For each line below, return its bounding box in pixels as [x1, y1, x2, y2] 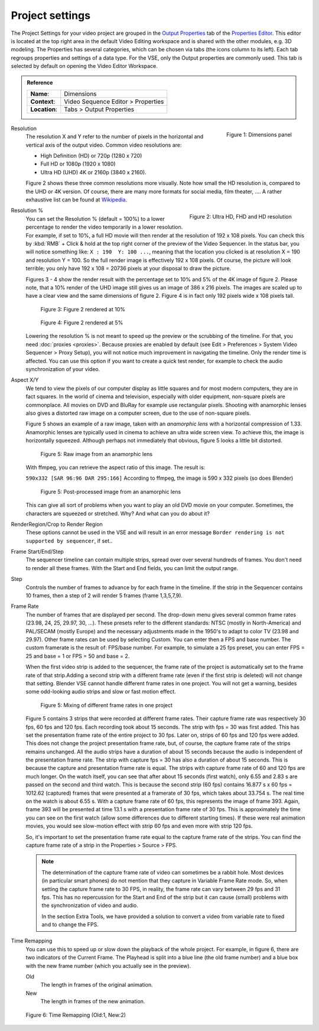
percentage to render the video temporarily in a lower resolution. [25, 223, 183, 230]
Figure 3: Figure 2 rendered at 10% [40, 305, 125, 313]
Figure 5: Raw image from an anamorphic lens [40, 450, 153, 457]
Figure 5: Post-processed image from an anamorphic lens [40, 488, 181, 495]
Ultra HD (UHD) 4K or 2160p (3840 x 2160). [40, 168, 147, 175]
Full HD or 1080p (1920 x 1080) [40, 160, 116, 168]
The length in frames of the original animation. [40, 981, 153, 988]
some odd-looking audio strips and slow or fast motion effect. [25, 688, 177, 695]
